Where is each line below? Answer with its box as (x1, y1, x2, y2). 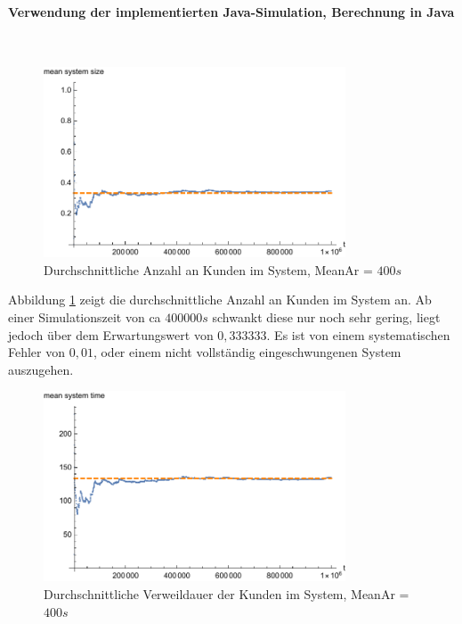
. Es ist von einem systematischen (266, 325, 450, 344)
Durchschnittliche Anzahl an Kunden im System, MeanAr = (44, 260, 373, 279)
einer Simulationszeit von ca (8, 308, 161, 327)
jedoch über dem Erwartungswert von (8, 325, 214, 344)
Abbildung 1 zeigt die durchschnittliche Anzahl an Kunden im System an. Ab (8, 290, 432, 309)
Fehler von (8, 343, 66, 361)
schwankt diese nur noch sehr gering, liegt (212, 308, 441, 327)
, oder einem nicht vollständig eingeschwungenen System (93, 343, 401, 361)
